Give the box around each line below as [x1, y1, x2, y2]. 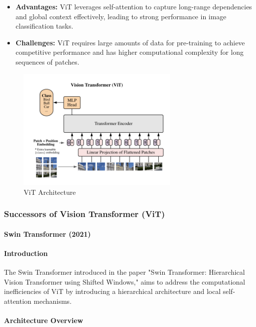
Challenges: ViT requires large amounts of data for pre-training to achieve [15, 37, 245, 47]
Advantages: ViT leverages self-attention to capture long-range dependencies [15, 1, 252, 11]
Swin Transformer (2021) [4, 228, 91, 239]
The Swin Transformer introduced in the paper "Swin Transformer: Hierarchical [4, 267, 245, 277]
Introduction [4, 248, 48, 258]
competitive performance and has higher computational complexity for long [15, 47, 244, 57]
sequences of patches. [15, 56, 79, 67]
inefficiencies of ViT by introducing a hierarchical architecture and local [4, 286, 221, 296]
